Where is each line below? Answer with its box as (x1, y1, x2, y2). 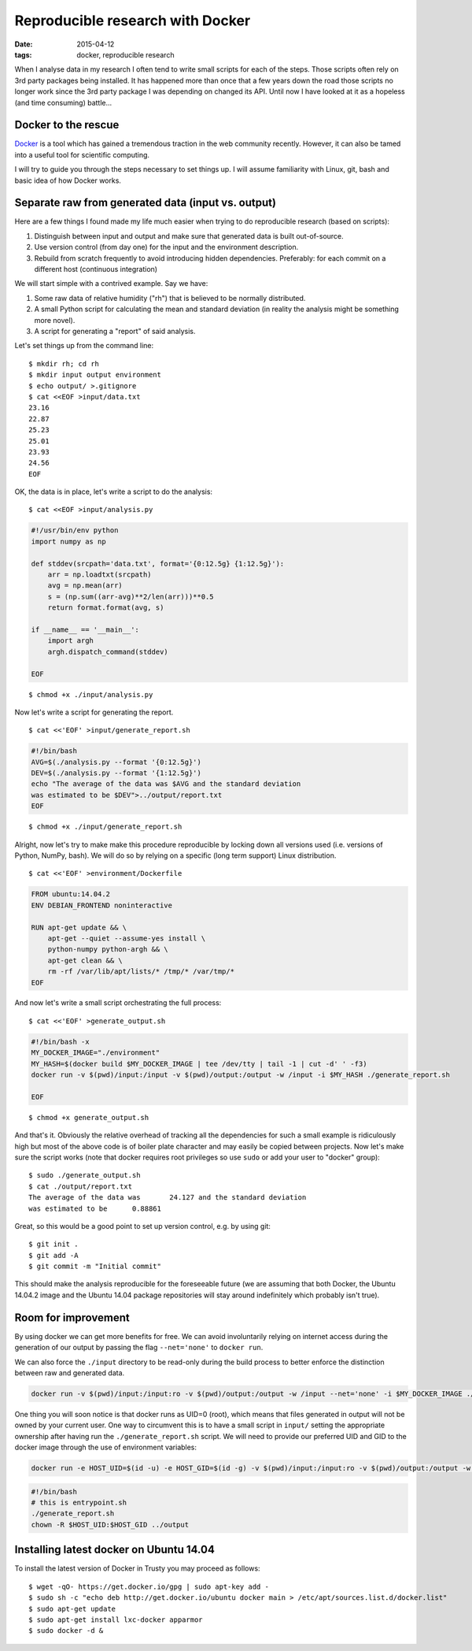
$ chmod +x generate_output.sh (28, 1113, 149, 1122)
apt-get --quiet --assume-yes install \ (47, 933, 206, 943)
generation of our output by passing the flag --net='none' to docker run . (14, 1343, 264, 1352)
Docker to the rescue (14, 118, 120, 132)
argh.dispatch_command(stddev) (47, 647, 168, 656)
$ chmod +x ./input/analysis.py (28, 690, 153, 699)
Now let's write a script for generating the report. (14, 707, 174, 717)
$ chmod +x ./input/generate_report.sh (28, 822, 183, 831)
